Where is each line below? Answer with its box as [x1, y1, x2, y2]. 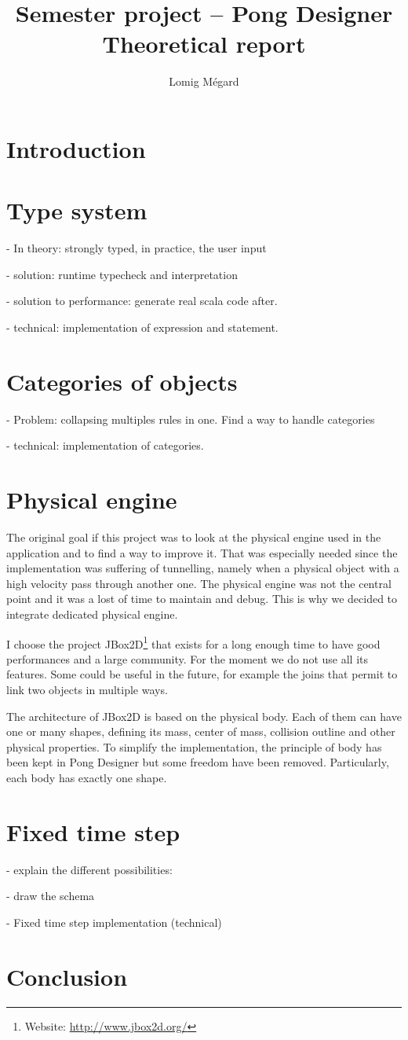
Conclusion [6, 960, 128, 992]
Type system [6, 194, 148, 226]
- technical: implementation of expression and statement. [6, 319, 279, 335]
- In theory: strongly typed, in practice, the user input [6, 240, 267, 256]
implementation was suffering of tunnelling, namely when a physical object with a [6, 560, 399, 576]
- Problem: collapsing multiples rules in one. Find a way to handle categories [6, 410, 375, 427]
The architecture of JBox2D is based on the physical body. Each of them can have [6, 707, 402, 724]
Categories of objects [6, 365, 238, 397]
